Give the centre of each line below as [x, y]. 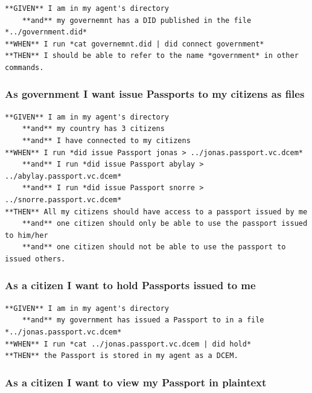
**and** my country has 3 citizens [93, 129]
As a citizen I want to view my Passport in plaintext [136, 382]
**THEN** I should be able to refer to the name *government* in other [152, 56]
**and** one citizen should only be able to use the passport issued [165, 224]
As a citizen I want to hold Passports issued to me [130, 285]
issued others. [35, 259]
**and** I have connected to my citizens [106, 140]
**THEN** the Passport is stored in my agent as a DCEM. [122, 356]
